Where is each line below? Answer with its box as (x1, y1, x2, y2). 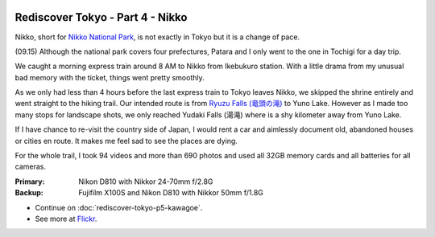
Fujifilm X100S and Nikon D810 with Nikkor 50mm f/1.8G (78, 188, 263, 198)
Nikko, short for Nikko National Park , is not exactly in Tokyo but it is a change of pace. (14, 32, 300, 42)
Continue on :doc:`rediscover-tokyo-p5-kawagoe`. (35, 202, 203, 212)
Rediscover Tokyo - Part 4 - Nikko (14, 10, 188, 24)
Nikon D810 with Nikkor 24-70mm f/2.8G (78, 177, 213, 186)
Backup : (14, 188, 43, 198)
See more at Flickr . (35, 214, 97, 223)
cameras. (14, 161, 46, 172)
